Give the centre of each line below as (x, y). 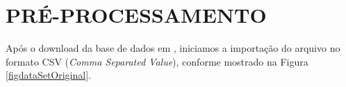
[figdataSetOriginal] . (48, 75)
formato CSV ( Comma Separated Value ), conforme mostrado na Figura (157, 61)
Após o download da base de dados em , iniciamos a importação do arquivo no (173, 48)
